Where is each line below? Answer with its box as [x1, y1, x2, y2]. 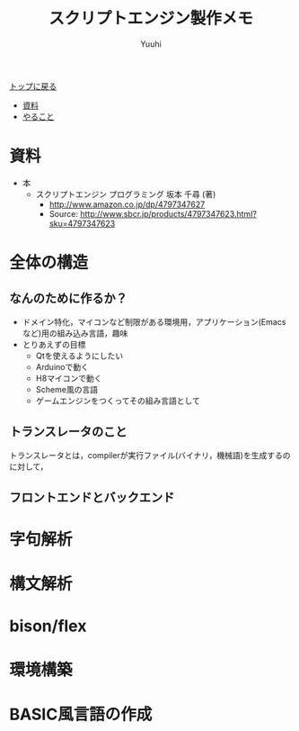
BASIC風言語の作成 [9, 704, 153, 725]
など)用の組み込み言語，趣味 [22, 328, 128, 338]
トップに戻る [9, 80, 57, 91]
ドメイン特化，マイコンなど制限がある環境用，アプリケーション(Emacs [22, 316, 286, 327]
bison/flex [9, 616, 87, 636]
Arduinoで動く [35, 361, 90, 372]
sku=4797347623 [48, 218, 116, 229]
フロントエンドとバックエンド [9, 490, 175, 505]
